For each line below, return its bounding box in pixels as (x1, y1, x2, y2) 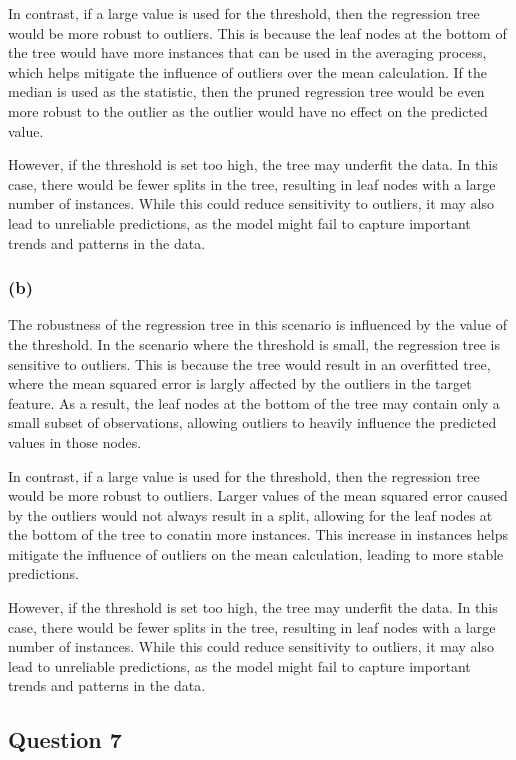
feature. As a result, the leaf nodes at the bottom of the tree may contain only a (8, 392, 500, 413)
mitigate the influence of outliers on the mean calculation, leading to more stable (8, 543, 504, 564)
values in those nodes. (8, 431, 142, 452)
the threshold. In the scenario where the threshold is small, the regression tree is (8, 333, 501, 354)
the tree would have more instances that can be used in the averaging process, (8, 42, 487, 63)
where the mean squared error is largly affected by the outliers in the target (8, 373, 472, 394)
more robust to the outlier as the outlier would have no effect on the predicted (8, 100, 488, 121)
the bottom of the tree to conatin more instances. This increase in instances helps (8, 524, 508, 545)
